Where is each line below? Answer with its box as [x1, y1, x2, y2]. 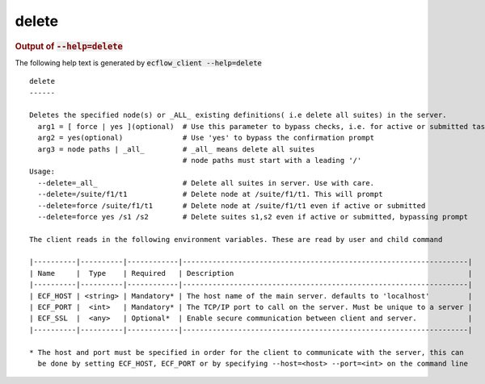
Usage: [29, 167, 56, 177]
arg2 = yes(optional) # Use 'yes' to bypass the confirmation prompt [37, 133, 375, 143]
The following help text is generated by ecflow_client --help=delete [15, 57, 263, 68]
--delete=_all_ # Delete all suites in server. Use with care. [37, 178, 375, 187]
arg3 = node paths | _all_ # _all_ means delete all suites [37, 144, 315, 153]
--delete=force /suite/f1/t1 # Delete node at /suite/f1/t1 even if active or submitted [37, 201, 426, 210]
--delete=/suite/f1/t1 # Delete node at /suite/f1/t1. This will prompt [37, 190, 383, 199]
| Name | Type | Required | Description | [29, 269, 473, 278]
